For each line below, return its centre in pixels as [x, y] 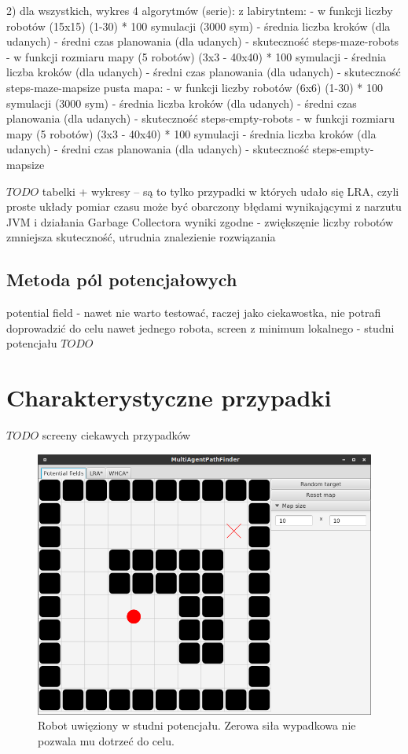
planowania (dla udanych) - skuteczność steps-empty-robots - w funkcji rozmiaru [200, 118]
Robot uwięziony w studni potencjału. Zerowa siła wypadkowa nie [197, 725]
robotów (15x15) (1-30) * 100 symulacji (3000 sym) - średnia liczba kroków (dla [198, 26]
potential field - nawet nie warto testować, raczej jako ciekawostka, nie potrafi [194, 313]
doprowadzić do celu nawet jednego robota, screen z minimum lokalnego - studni [200, 327]
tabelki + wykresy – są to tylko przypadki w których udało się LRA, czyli [221, 191]
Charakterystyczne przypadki [169, 397]
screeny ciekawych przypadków [116, 435]
